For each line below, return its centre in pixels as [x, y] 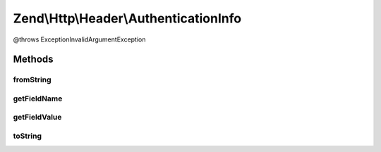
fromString [32, 80]
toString [28, 136]
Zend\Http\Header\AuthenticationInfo [127, 18]
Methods [33, 59]
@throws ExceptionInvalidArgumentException [79, 39]
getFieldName [38, 99]
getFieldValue [37, 118]
